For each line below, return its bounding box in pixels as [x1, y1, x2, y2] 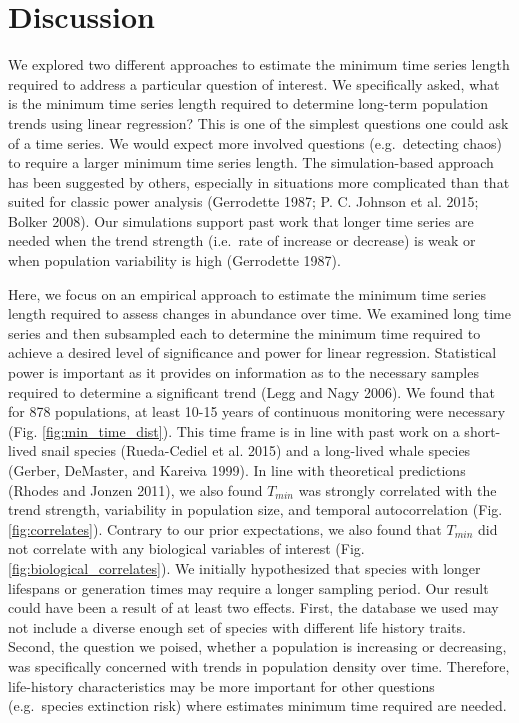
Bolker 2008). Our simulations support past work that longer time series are [8, 210, 474, 231]
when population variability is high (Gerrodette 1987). [8, 250, 341, 271]
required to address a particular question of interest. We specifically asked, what [8, 73, 500, 94]
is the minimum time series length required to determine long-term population [8, 93, 488, 114]
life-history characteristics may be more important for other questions [8, 675, 435, 696]
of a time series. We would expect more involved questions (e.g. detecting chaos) [8, 132, 502, 153]
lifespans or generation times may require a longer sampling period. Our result [8, 577, 489, 598]
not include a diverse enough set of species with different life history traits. [8, 616, 466, 637]
